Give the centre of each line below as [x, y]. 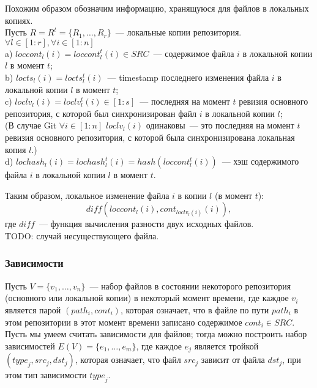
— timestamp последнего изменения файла [188, 77]
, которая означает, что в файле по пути [195, 309]
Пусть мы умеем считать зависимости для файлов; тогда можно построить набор [156, 334]
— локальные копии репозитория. [178, 32]
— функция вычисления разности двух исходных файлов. [146, 224]
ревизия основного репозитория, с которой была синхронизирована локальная [150, 137]
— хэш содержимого [260, 161]
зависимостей [30, 345]
